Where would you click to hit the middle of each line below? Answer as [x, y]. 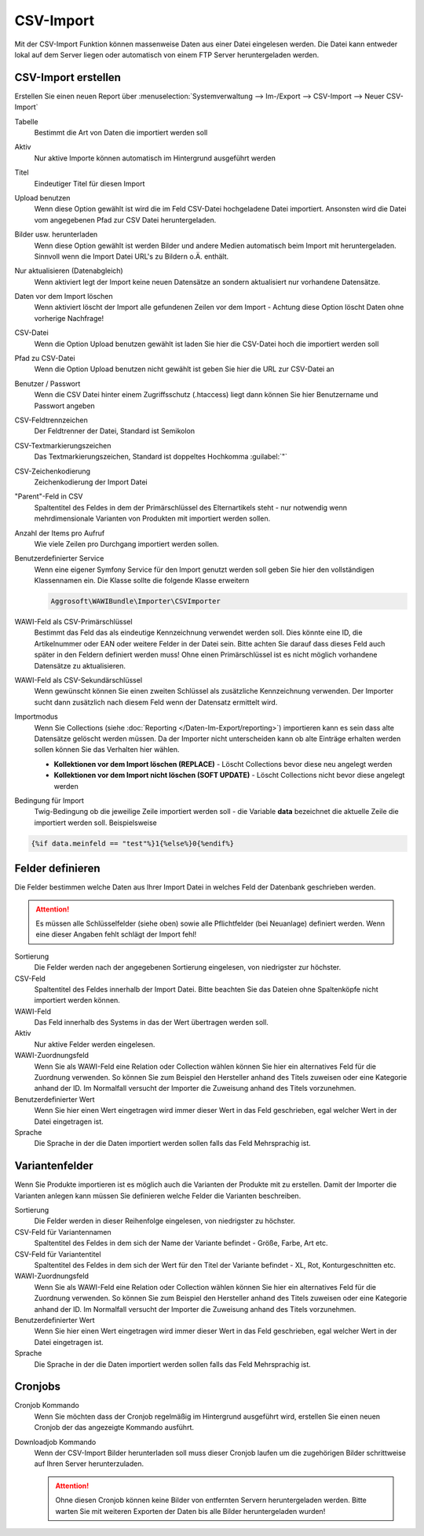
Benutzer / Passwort [48, 383]
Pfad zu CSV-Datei [45, 359]
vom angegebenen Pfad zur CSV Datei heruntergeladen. [125, 219]
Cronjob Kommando [47, 1405]
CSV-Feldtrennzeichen [51, 420]
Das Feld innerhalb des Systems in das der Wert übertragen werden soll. [151, 1022]
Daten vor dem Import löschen [64, 297]
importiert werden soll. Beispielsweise [95, 823]
